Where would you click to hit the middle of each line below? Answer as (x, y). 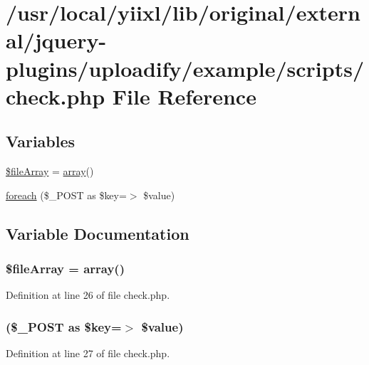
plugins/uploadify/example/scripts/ (185, 68)
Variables (41, 141)
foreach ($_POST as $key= (66, 195)
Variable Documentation (98, 233)
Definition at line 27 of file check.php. (88, 353)
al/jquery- (56, 40)
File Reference (184, 96)
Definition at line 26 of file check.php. (88, 295)
